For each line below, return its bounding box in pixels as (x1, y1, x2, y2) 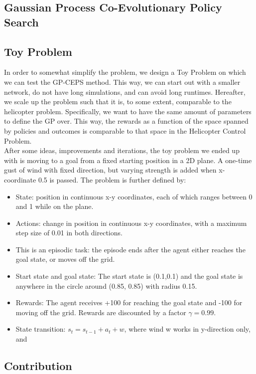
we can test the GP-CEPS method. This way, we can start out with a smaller (4, 76, 241, 87)
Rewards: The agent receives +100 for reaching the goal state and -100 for (15, 297, 243, 308)
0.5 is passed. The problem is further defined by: (38, 174, 186, 185)
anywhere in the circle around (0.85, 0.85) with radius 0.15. (15, 280, 197, 291)
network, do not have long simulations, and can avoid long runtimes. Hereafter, (4, 86, 246, 97)
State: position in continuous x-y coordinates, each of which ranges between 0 (15, 191, 253, 201)
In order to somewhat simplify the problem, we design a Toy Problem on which (4, 67, 246, 77)
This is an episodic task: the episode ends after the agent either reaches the (15, 244, 246, 254)
